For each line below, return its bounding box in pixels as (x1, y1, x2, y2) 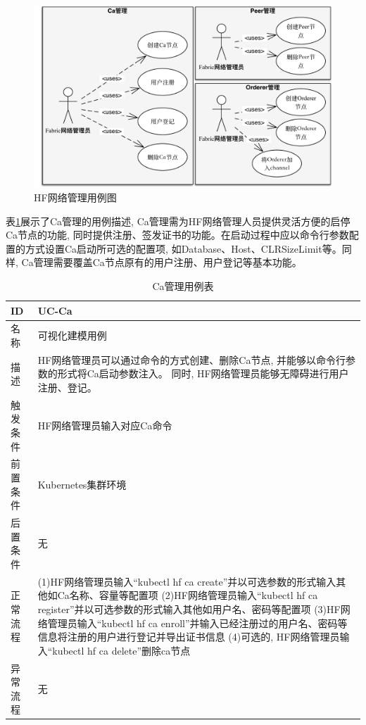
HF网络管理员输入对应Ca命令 (37, 418, 172, 433)
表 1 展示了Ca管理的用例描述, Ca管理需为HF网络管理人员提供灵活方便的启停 (6, 213, 351, 228)
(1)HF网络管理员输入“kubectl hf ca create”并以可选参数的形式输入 (37, 574, 336, 588)
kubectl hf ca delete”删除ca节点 (52, 643, 191, 657)
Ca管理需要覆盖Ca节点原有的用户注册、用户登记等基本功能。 (21, 255, 302, 270)
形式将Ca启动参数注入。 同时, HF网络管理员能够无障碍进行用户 (57, 366, 349, 381)
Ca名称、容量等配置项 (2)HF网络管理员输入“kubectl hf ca (57, 588, 318, 603)
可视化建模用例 (37, 328, 107, 343)
